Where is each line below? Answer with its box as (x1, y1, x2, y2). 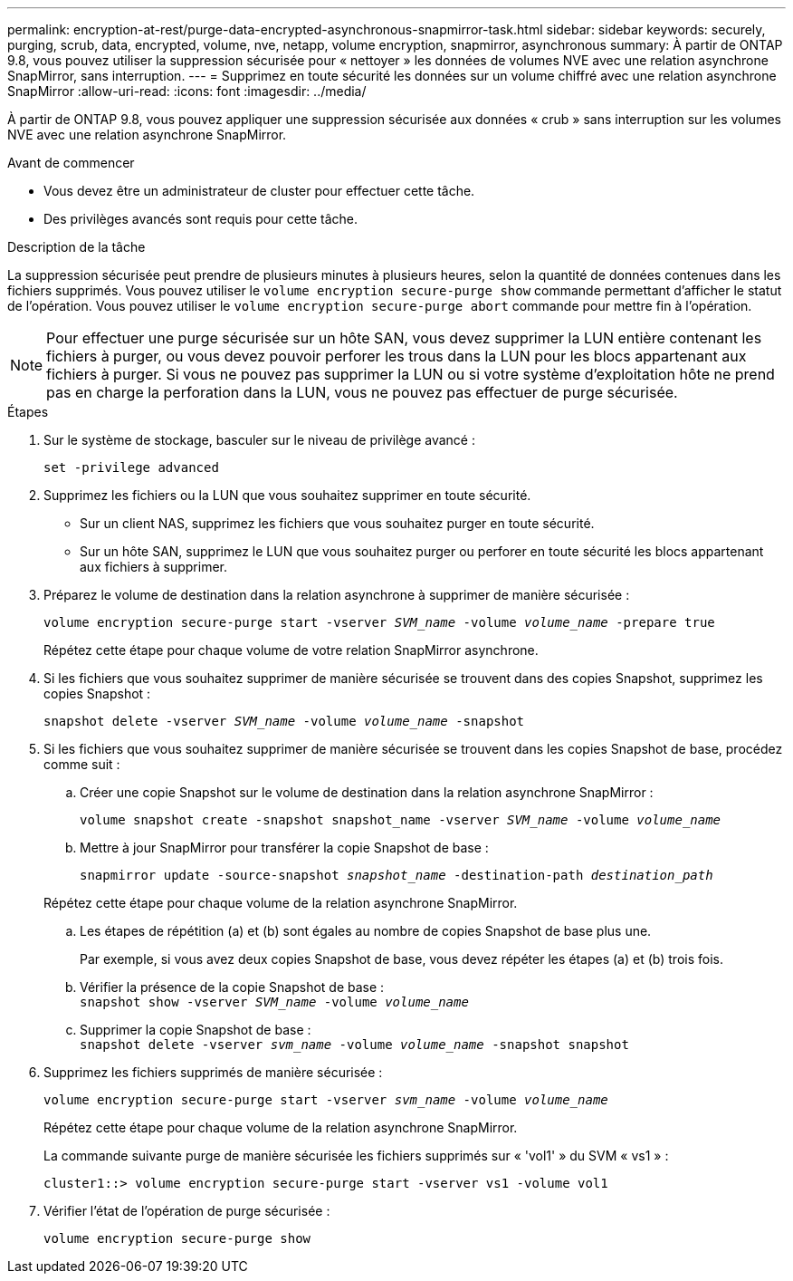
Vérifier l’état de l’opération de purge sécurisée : (43, 1203, 330, 1218)
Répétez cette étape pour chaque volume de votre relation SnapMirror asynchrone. (43, 642, 539, 658)
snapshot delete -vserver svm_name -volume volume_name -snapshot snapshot (80, 1037, 629, 1052)
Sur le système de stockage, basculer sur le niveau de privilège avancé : (43, 432, 475, 448)
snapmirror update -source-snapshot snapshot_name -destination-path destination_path (80, 868, 713, 882)
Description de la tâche (7, 239, 146, 255)
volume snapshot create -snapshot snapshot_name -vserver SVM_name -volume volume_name (80, 813, 721, 827)
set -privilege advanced (43, 460, 219, 475)
